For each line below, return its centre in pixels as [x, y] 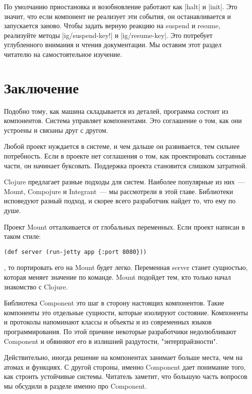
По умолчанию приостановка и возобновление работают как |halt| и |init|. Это [121, 6]
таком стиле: [22, 236]
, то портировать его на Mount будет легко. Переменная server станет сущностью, [126, 267]
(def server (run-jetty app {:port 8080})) [75, 252]
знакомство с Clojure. [36, 286]
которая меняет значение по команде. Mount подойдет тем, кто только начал [117, 277]
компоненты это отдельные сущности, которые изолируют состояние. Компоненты [126, 312]
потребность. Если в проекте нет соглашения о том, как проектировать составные [125, 156]
